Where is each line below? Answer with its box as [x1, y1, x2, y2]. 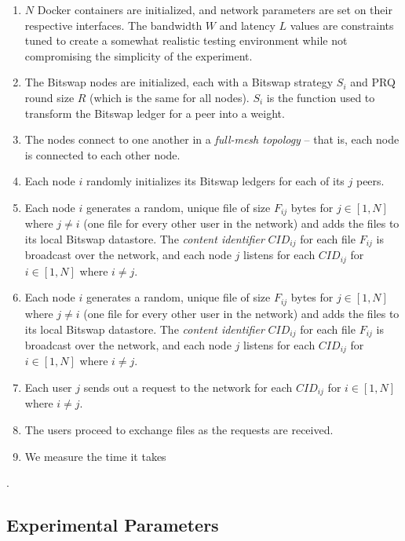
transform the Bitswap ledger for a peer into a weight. [24, 104, 285, 121]
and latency [219, 16, 275, 33]
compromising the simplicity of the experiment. [24, 47, 253, 64]
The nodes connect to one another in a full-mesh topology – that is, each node [24, 131, 400, 148]
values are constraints [290, 16, 394, 33]
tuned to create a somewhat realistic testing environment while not [24, 32, 348, 49]
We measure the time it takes [24, 448, 166, 464]
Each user [24, 379, 72, 396]
